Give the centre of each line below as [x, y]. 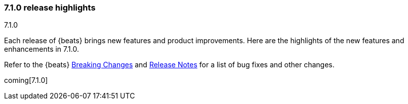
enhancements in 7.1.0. [42, 49]
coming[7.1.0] [26, 80]
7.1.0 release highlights [50, 8]
